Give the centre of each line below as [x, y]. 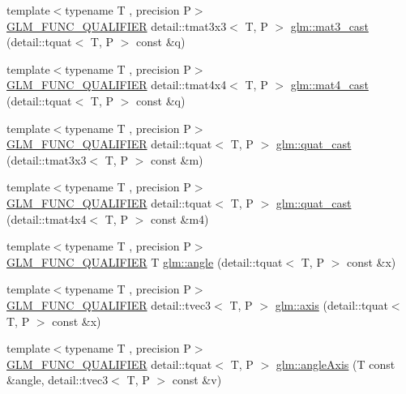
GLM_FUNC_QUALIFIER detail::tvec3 [109, 304]
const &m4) [179, 218]
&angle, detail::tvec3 [58, 380]
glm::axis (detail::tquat [331, 304]
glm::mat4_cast [329, 85]
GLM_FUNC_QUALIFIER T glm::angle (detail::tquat [145, 261]
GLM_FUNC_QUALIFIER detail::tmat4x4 [117, 85]
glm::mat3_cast [329, 26]
